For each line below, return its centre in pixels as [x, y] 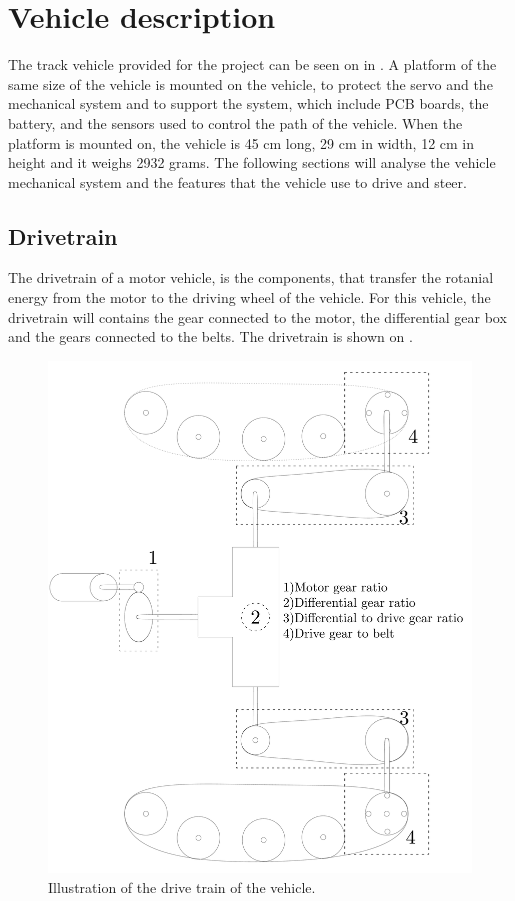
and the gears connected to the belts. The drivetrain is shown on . [210, 336]
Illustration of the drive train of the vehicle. [182, 886]
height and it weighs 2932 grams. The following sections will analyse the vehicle [252, 162]
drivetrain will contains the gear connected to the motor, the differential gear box [257, 316]
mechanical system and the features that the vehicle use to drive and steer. [237, 181]
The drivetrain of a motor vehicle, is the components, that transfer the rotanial [251, 277]
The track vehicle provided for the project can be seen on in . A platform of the [252, 64]
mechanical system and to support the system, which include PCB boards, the [248, 103]
